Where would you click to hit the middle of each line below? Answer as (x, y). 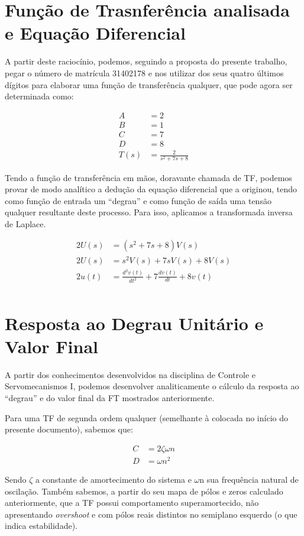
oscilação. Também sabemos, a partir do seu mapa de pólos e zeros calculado (144, 491)
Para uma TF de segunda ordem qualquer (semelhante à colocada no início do (146, 417)
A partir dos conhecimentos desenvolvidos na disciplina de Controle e (130, 374)
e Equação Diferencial (95, 33)
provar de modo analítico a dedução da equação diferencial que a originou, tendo (151, 189)
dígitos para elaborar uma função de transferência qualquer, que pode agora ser (149, 84)
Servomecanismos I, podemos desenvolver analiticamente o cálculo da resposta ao (152, 386)
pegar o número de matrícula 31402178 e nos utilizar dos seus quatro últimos (144, 72)
